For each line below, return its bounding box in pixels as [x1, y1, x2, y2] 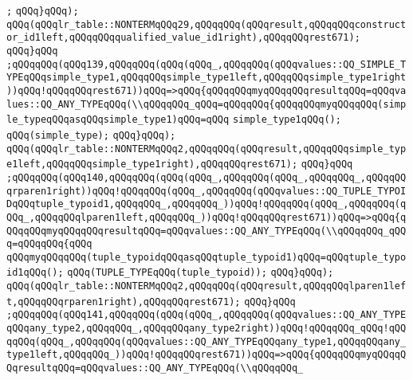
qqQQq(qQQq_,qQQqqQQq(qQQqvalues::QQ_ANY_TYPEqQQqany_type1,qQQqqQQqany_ [6, 335, 407, 347]
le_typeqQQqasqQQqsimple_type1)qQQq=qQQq [6, 114, 230, 126]
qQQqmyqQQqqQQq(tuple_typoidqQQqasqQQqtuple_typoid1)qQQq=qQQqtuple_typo [6, 251, 407, 263]
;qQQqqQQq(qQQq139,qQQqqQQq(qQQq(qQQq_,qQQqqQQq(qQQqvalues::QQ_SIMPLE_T [6, 58, 407, 70]
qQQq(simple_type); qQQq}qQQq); [6, 129, 176, 141]
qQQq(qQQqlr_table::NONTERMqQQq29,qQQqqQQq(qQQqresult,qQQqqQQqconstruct [6, 18, 407, 30]
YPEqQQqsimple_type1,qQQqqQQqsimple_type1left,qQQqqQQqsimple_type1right [6, 72, 407, 84]
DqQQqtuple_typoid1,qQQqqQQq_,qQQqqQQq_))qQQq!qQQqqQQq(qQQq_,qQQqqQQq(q [6, 198, 407, 210]
